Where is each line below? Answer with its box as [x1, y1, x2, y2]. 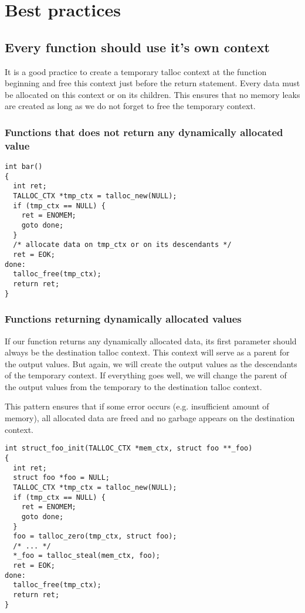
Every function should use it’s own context [5, 38, 270, 56]
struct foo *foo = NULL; [13, 473, 110, 482]
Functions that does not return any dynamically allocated [5, 124, 283, 139]
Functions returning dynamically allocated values [5, 311, 242, 326]
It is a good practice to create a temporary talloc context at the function [5, 65, 267, 77]
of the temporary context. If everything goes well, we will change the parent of [5, 369, 287, 381]
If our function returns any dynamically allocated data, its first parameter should [5, 334, 297, 347]
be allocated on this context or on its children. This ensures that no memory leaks [5, 88, 300, 100]
